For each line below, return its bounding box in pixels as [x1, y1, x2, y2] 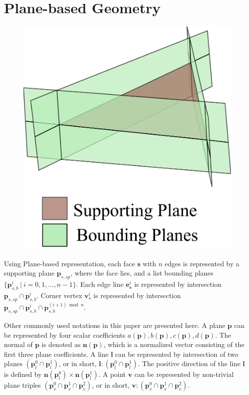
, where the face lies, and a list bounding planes [70, 268, 214, 278]
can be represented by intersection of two [115, 349, 238, 359]
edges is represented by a [164, 258, 240, 268]
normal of [4, 339, 33, 349]
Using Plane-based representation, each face [4, 258, 136, 268]
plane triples [4, 380, 41, 390]
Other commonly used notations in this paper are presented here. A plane [4, 320, 226, 330]
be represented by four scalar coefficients [4, 329, 126, 340]
